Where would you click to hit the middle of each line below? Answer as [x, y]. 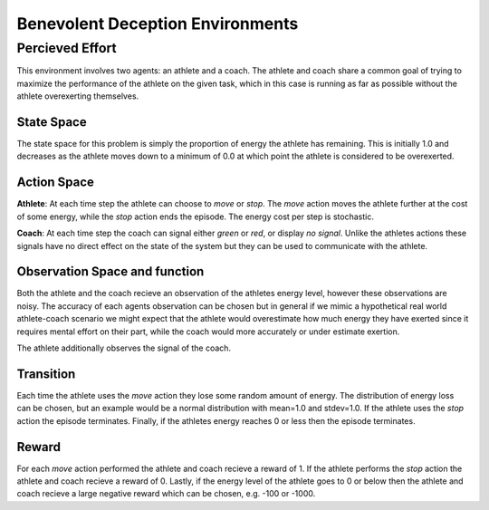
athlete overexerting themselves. [78, 96]
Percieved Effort [67, 48]
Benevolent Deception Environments [158, 24]
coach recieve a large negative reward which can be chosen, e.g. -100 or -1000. [166, 494]
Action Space [56, 183]
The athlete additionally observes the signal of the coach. [124, 348]
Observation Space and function [110, 272]
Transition [46, 374]
